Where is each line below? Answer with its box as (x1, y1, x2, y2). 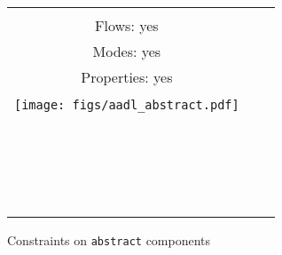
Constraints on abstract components (7, 231, 211, 249)
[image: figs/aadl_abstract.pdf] (14, 98, 239, 112)
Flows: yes (95, 15, 159, 36)
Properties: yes (81, 67, 173, 87)
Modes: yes (92, 41, 161, 61)
